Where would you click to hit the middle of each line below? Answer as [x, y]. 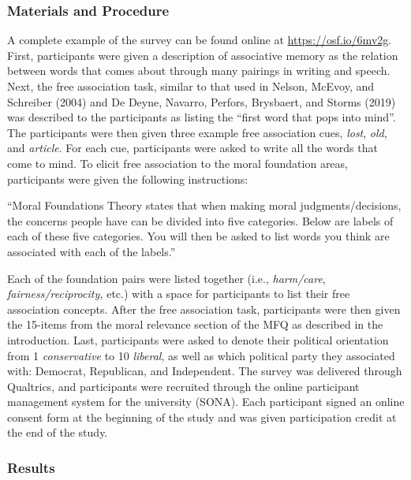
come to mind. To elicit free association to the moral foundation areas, [177, 163]
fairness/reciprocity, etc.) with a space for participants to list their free [179, 294]
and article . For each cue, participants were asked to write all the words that [192, 148]
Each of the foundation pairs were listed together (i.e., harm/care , [166, 278]
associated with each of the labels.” [92, 251]
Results [31, 467]
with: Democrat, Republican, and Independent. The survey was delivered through [205, 371]
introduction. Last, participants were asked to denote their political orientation [198, 339]
